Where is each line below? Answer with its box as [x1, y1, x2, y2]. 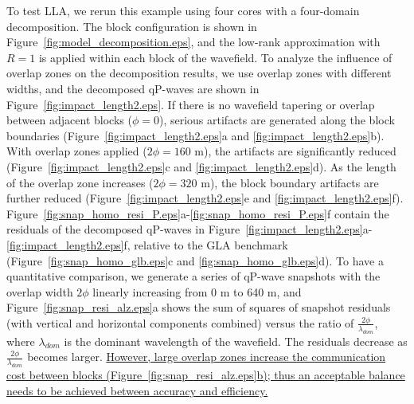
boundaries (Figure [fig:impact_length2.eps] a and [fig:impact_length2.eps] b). [6, 127, 385, 143]
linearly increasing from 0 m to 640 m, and [92, 283, 302, 300]
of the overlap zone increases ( [6, 174, 154, 190]
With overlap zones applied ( [6, 143, 147, 159]
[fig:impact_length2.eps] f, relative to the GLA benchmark [6, 236, 288, 253]
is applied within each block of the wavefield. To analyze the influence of [38, 49, 393, 65]
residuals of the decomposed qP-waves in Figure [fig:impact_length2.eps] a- [6, 221, 373, 237]
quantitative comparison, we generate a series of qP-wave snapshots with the [6, 268, 381, 284]
